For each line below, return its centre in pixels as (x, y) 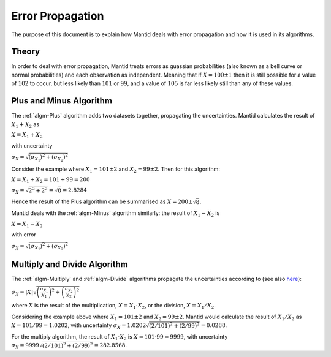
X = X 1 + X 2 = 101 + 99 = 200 (51, 181)
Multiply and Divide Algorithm (70, 264)
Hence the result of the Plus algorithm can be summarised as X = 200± (102, 201)
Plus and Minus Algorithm (62, 101)
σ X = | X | (22, 293)
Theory (26, 52)
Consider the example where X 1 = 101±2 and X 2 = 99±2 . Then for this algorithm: (116, 170)
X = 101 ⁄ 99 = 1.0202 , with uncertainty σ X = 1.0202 (79, 326)
